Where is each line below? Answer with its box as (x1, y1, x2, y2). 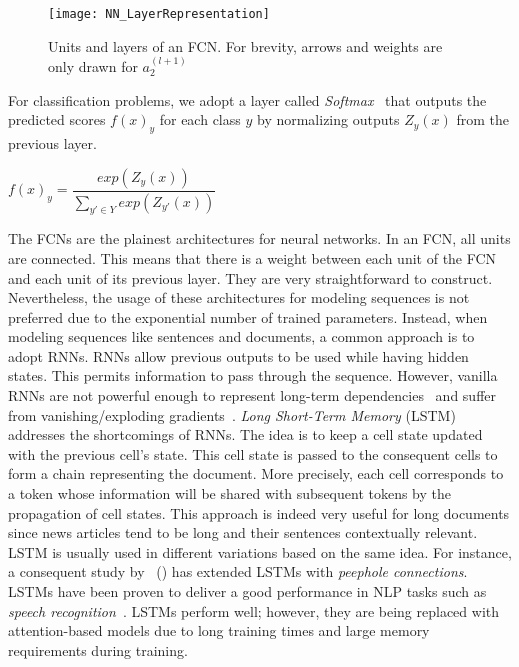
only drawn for (48, 56, 138, 77)
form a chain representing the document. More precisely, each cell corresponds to (8, 463, 504, 484)
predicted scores (8, 109, 106, 130)
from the (456, 109, 509, 130)
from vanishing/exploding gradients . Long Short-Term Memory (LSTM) (8, 404, 456, 425)
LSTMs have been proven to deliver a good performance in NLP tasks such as (8, 581, 487, 601)
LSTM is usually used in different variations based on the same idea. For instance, (8, 541, 512, 562)
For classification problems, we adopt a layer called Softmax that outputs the (8, 89, 487, 110)
